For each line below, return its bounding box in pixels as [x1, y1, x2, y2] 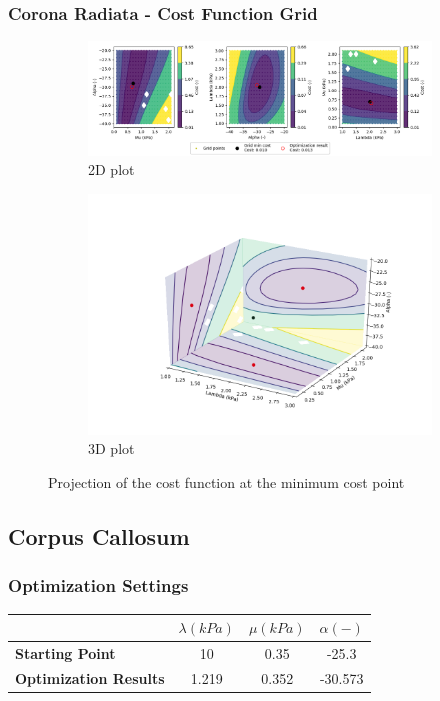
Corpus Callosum [8, 520, 190, 551]
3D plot [88, 438, 135, 459]
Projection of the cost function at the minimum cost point [48, 471, 405, 492]
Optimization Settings [8, 573, 189, 598]
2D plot [88, 159, 135, 180]
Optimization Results [15, 667, 165, 688]
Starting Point [15, 642, 116, 663]
